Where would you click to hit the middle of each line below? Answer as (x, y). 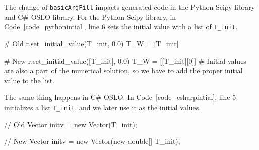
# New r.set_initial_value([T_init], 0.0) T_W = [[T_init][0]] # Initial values (125, 60)
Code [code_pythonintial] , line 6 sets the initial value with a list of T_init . (121, 27)
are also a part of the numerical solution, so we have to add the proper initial (123, 70)
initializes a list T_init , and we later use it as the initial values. (103, 107)
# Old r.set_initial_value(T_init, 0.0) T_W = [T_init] (91, 43)
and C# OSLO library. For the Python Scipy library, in (90, 16)
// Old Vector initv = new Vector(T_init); (71, 124)
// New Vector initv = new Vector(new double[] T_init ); (92, 141)
